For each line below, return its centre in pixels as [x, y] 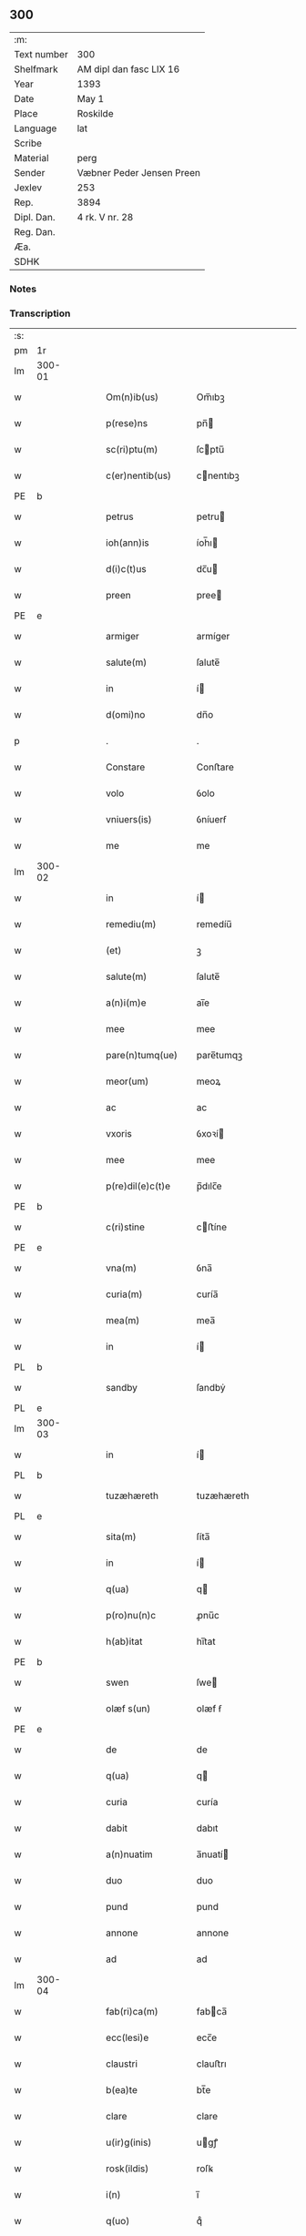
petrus [120, 516]
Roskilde [95, 113]
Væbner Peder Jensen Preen [138, 172]
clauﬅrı [211, 2064]
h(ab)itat [124, 1641]
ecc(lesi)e [127, 2037]
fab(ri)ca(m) [133, 2012]
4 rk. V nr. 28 [105, 217]
